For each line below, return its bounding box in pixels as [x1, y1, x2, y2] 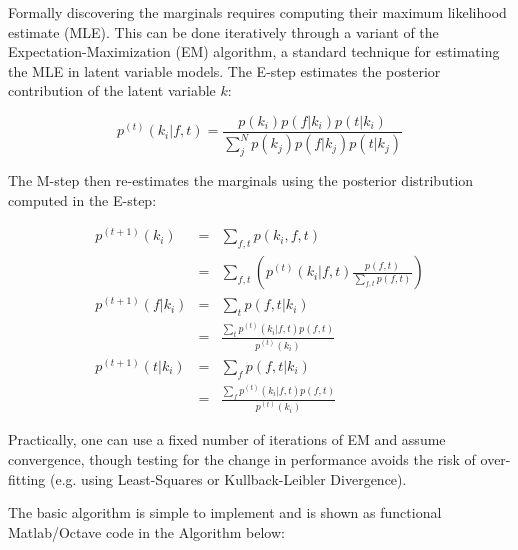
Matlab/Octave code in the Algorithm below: [8, 521, 285, 542]
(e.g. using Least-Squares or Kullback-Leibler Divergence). [50, 468, 407, 489]
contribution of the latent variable [8, 80, 216, 101]
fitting [8, 468, 46, 489]
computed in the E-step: [8, 189, 157, 210]
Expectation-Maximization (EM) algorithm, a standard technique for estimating [8, 41, 500, 62]
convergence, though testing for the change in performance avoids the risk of [8, 449, 476, 470]
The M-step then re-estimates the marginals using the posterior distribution [8, 170, 474, 191]
